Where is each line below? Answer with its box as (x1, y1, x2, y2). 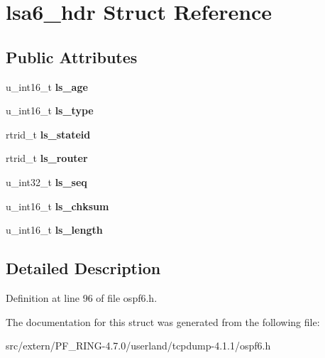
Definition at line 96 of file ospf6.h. (6, 290, 158, 305)
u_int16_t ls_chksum (6, 198, 109, 213)
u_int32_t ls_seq (6, 174, 87, 189)
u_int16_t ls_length (6, 222, 103, 237)
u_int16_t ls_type (6, 103, 94, 118)
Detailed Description (6, 257, 161, 279)
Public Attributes (6, 45, 138, 67)
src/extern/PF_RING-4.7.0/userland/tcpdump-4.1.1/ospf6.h (6, 338, 271, 353)
